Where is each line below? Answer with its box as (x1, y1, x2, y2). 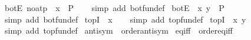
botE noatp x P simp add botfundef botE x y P (4, 2, 224, 13)
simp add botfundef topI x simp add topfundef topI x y (4, 13, 246, 25)
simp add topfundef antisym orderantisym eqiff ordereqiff (4, 24, 233, 37)
